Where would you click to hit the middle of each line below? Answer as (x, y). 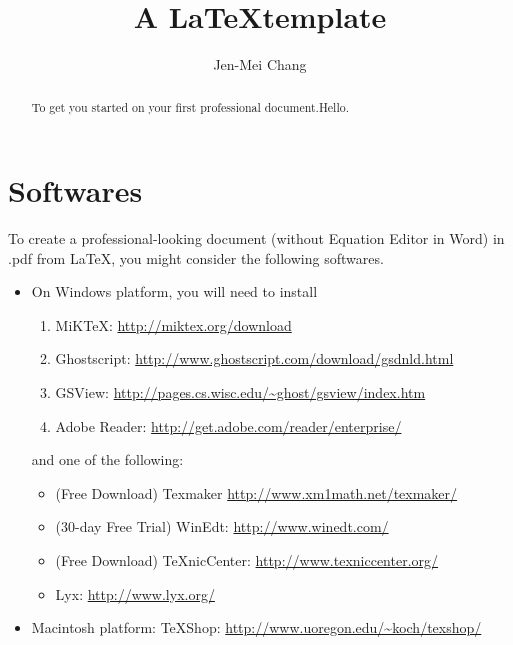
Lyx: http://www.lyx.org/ (135, 593)
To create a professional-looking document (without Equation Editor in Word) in (256, 238)
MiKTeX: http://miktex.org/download (173, 324)
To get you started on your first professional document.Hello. (190, 106)
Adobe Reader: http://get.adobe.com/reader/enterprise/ (228, 425)
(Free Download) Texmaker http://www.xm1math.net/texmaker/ (256, 492)
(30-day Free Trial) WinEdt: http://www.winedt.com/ (222, 526)
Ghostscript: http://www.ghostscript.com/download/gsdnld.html (254, 358)
